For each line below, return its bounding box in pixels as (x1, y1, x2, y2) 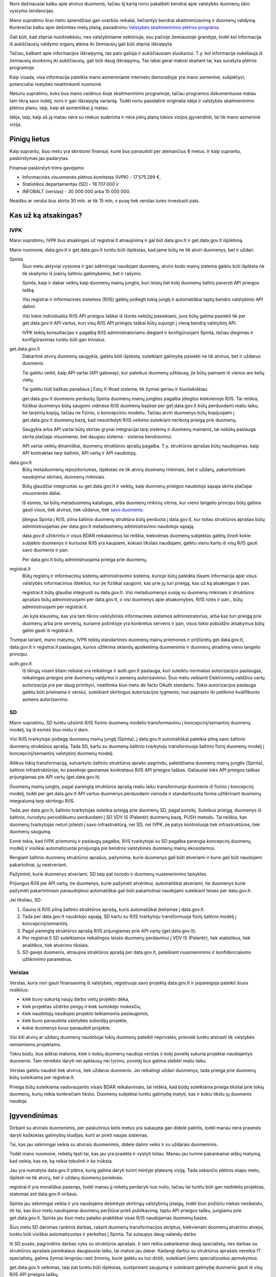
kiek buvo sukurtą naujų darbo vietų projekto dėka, (22, 996, 130, 1002)
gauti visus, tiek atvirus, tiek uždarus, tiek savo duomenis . (22, 507, 144, 513)
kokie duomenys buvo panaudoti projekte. (22, 1025, 111, 1031)
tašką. (22, 287, 35, 293)
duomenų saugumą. (9, 829, 52, 835)
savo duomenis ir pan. (22, 547, 69, 553)
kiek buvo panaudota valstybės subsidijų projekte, (22, 1018, 128, 1024)
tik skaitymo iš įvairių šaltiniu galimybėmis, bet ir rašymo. (22, 270, 143, 276)
